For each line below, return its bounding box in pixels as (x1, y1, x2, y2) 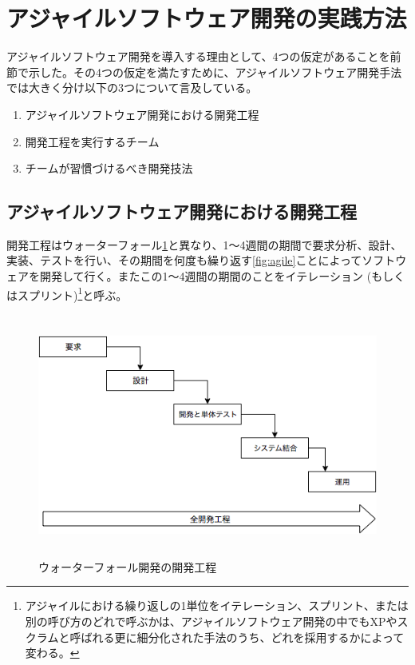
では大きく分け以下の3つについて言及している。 (6, 79, 258, 96)
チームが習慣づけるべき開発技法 (25, 160, 193, 177)
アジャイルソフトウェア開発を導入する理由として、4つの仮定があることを (6, 48, 390, 65)
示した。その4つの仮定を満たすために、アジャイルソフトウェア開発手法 (28, 63, 402, 80)
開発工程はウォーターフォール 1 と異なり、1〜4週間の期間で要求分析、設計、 (6, 236, 402, 253)
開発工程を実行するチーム (25, 133, 160, 149)
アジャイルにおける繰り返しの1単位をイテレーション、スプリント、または (25, 597, 409, 614)
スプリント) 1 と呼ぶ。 (17, 284, 128, 303)
